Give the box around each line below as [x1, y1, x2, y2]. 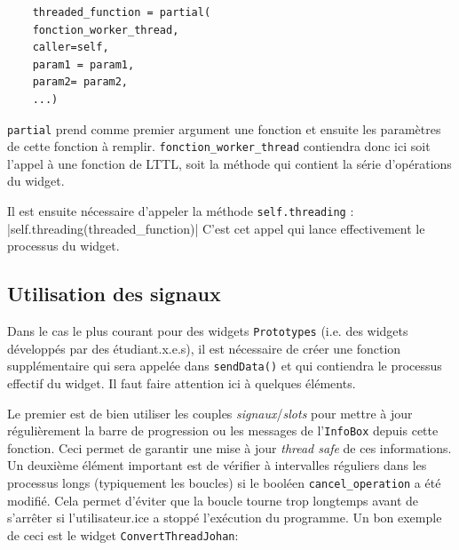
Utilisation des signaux [7, 280, 221, 307]
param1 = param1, [32, 58, 135, 71]
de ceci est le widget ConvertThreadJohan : [7, 525, 239, 544]
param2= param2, [32, 76, 129, 89]
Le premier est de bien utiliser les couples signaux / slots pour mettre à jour [7, 403, 413, 422]
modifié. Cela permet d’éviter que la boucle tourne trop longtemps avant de [7, 490, 419, 509]
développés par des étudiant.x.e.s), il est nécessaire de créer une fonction [7, 339, 401, 357]
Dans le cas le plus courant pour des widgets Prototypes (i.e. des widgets [7, 322, 408, 340]
